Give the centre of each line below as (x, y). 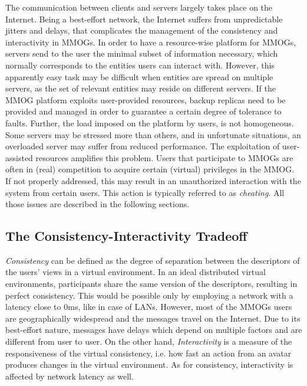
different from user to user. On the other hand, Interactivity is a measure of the (149, 341)
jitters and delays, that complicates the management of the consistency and (142, 30)
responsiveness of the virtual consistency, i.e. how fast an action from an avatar (148, 353)
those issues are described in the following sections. (98, 204)
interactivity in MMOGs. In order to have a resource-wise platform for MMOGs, (151, 42)
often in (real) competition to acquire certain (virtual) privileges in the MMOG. (150, 169)
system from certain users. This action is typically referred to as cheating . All (145, 192)
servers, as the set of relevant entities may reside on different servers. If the (141, 88)
